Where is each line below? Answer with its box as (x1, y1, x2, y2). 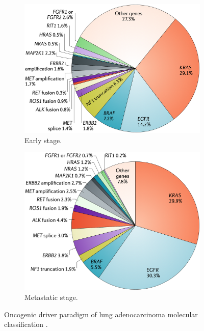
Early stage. (24, 134, 62, 145)
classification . (4, 319, 48, 329)
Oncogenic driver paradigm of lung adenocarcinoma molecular (4, 309, 198, 319)
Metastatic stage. (24, 292, 78, 302)
